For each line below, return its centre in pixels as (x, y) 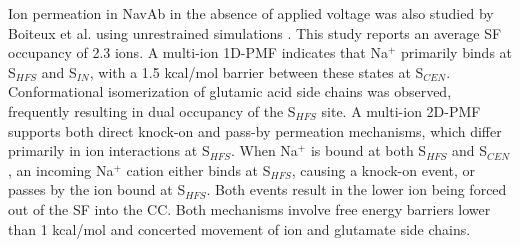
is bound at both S (368, 150)
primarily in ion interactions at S (109, 150)
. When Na (264, 150)
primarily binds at (456, 52)
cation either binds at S (198, 169)
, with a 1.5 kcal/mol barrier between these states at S (256, 71)
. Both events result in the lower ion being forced (356, 189)
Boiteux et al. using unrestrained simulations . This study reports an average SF (255, 32)
